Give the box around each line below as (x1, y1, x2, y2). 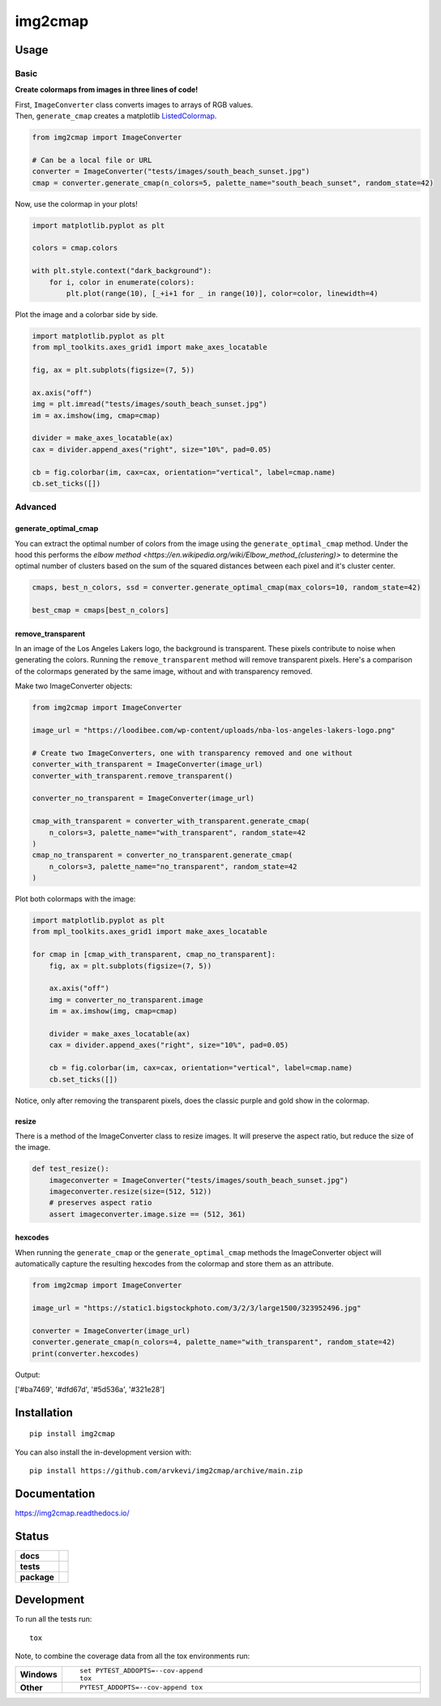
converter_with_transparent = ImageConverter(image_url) (32, 760, 263, 769)
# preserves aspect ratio (49, 1198, 152, 1207)
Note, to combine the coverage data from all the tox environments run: (15, 1651, 250, 1661)
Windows (19, 1669, 58, 1680)
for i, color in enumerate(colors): (49, 277, 195, 287)
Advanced (15, 501, 57, 512)
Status (15, 1529, 49, 1543)
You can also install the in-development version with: (15, 1447, 192, 1457)
